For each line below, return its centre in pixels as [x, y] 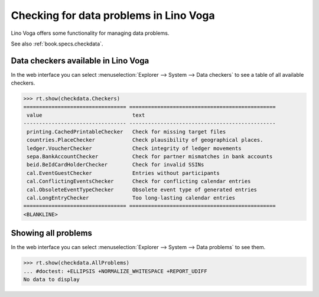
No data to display [51, 279]
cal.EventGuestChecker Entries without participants [123, 173]
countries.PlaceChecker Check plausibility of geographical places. [145, 140]
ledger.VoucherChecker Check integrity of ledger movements [134, 148]
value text [86, 115]
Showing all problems [52, 233]
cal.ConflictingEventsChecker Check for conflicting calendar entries [139, 181]
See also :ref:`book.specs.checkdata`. [57, 44]
